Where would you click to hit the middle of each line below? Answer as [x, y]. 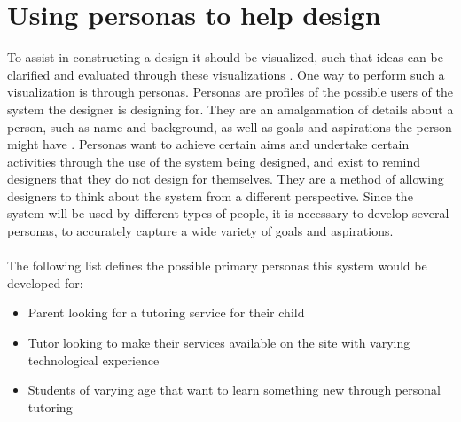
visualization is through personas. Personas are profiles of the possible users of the [230, 92]
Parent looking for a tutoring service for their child [166, 313]
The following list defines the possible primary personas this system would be [217, 266]
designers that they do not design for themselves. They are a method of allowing [226, 179]
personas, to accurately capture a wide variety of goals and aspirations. [200, 231]
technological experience [94, 359]
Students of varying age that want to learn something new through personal [234, 390]
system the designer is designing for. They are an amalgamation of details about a [230, 109]
